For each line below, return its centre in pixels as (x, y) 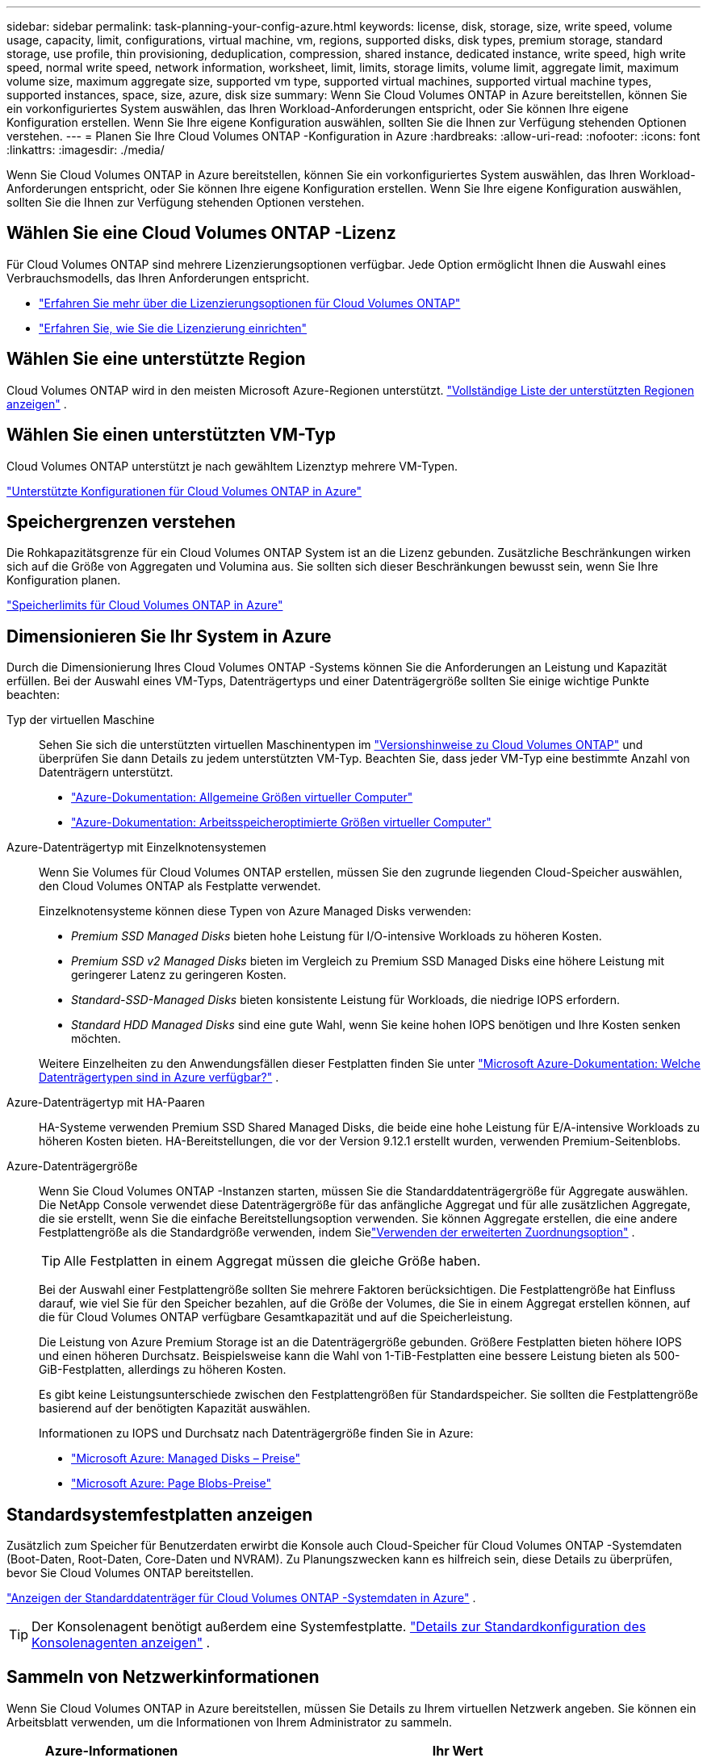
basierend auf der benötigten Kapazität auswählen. (175, 1408)
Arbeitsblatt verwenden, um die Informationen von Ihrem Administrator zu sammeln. (230, 1722)
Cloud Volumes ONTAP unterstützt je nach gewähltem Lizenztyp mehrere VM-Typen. (232, 466)
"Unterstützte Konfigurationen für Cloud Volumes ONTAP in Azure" (184, 491)
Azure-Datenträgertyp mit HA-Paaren (106, 1103)
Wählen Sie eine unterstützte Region (156, 359)
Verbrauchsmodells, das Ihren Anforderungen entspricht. (158, 278)
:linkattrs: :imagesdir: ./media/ (86, 150)
